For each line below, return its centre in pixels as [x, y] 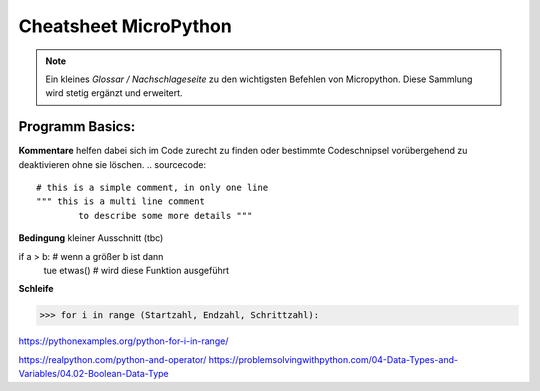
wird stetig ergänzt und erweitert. [114, 93]
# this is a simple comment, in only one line [152, 188]
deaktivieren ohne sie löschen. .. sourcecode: [112, 164]
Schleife [36, 289]
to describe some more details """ [165, 215]
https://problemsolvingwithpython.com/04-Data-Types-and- [333, 359]
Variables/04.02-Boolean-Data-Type [93, 374]
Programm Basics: [77, 126]
